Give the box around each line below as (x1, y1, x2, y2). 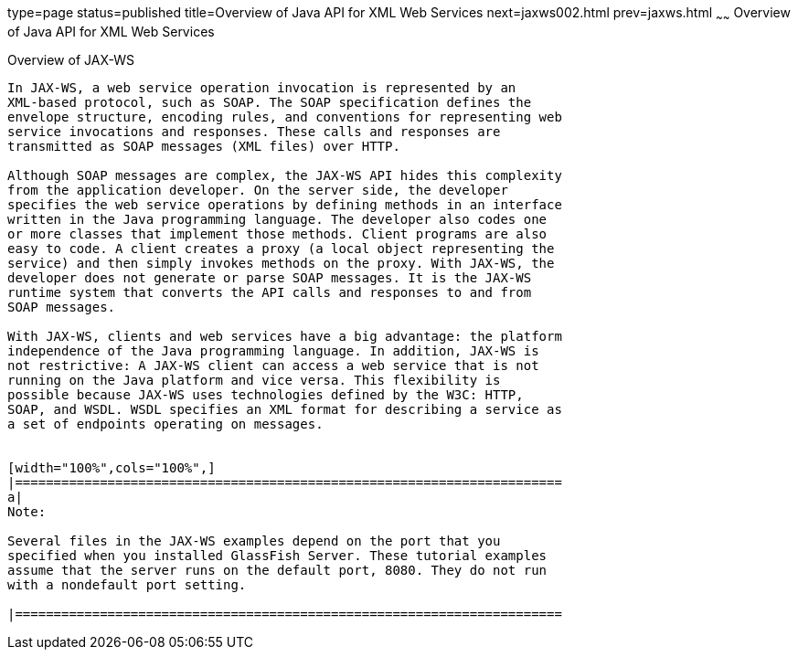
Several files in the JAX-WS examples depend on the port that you (7, 533, 501, 548)
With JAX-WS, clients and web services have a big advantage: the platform (7, 328, 562, 344)
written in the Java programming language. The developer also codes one (7, 211, 548, 227)
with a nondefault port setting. (7, 577, 247, 592)
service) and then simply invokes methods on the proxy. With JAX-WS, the (7, 255, 555, 270)
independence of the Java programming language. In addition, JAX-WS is (7, 343, 539, 358)
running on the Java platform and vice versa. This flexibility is (7, 372, 501, 387)
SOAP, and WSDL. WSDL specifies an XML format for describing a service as (7, 401, 562, 417)
